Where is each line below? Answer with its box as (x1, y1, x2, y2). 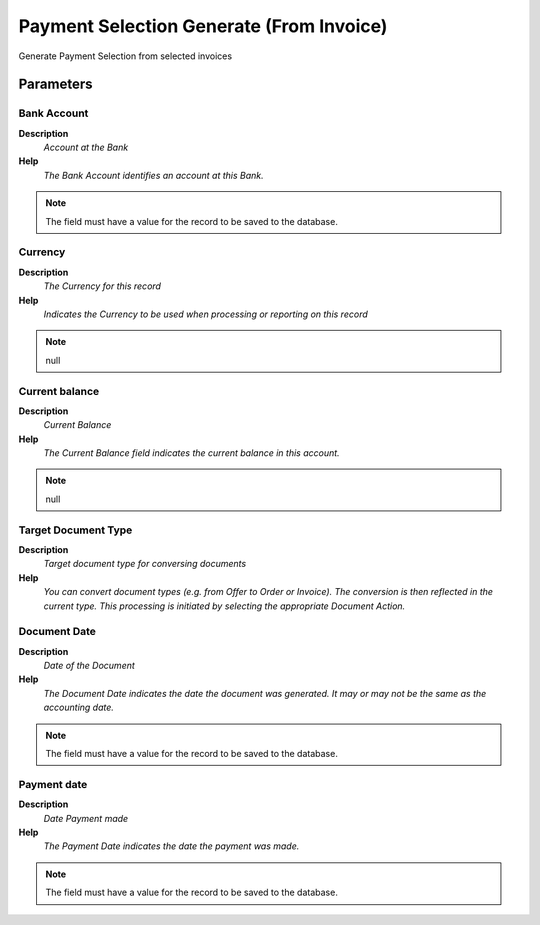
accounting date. (43, 701, 115, 714)
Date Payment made (43, 812, 129, 824)
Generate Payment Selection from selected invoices (18, 50, 233, 62)
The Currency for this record (43, 280, 162, 292)
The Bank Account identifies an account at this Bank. (43, 169, 264, 181)
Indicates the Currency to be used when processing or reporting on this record (43, 308, 369, 320)
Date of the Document (43, 660, 135, 672)
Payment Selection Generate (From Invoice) (18, 15, 388, 37)
